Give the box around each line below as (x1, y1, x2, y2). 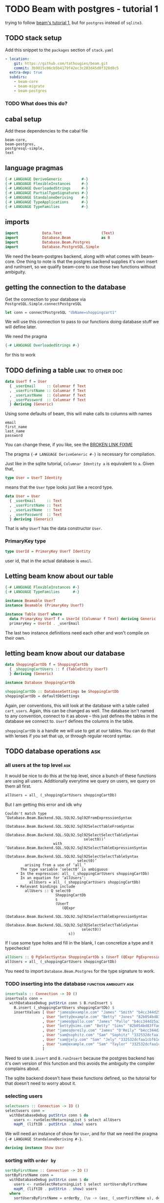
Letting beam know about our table (5, 572, 114, 580)
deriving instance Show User (5, 1146, 64, 1151)
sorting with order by (5, 1157, 56, 1164)
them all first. (5, 784, 32, 789)
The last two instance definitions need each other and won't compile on (5, 629, 149, 636)
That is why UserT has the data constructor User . (5, 525, 102, 531)
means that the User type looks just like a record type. (5, 484, 113, 490)
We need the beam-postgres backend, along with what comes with (5, 253, 140, 259)
